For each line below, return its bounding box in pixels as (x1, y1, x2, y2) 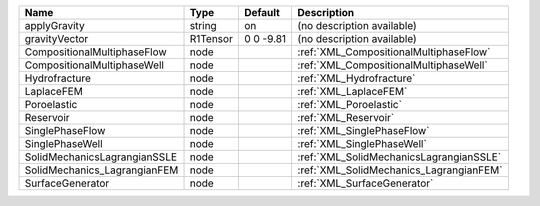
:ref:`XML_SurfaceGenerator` (297, 176, 434, 190)
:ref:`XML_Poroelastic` (297, 98, 402, 111)
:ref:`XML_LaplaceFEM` (297, 85, 408, 98)
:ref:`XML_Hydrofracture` (297, 71, 416, 85)
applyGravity (24, 19, 85, 32)
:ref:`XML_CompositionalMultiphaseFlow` (297, 45, 491, 59)
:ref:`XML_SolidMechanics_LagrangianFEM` (297, 163, 503, 177)
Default (243, 6, 280, 19)
